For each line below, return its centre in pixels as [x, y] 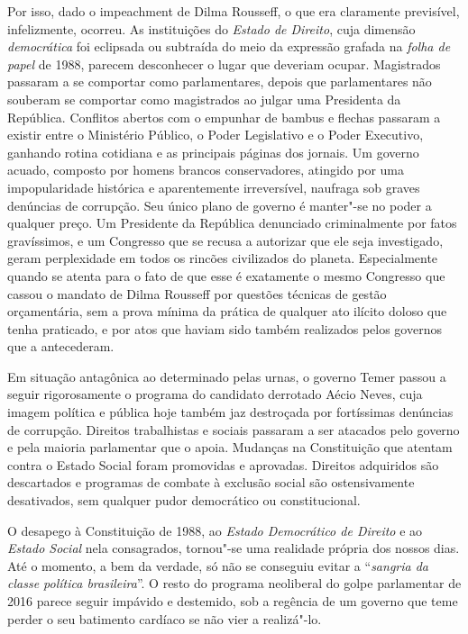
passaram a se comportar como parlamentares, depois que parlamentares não [220, 82]
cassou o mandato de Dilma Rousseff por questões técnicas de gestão [197, 293]
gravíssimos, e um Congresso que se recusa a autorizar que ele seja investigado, [225, 240]
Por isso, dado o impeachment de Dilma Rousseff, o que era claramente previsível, [234, 11]
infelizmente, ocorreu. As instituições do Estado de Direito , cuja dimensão [211, 28]
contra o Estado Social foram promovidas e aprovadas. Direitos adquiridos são [223, 464]
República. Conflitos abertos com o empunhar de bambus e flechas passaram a [224, 117]
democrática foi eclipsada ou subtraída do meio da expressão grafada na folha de [229, 46]
